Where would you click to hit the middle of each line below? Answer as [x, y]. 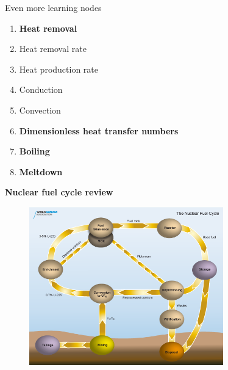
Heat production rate [59, 69]
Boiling [34, 151]
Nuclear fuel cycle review [59, 192]
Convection [40, 110]
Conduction [41, 89]
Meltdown [41, 171]
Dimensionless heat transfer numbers [99, 130]
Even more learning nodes [53, 7]
